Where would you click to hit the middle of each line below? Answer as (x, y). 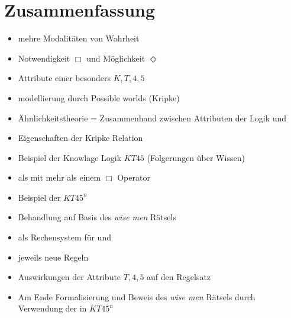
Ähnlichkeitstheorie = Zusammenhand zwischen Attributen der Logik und (152, 118)
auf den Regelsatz (179, 277)
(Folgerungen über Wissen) (196, 157)
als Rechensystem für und (64, 237)
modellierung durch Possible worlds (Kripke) (99, 97)
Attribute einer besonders (64, 78)
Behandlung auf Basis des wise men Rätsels (97, 217)
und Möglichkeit (116, 58)
